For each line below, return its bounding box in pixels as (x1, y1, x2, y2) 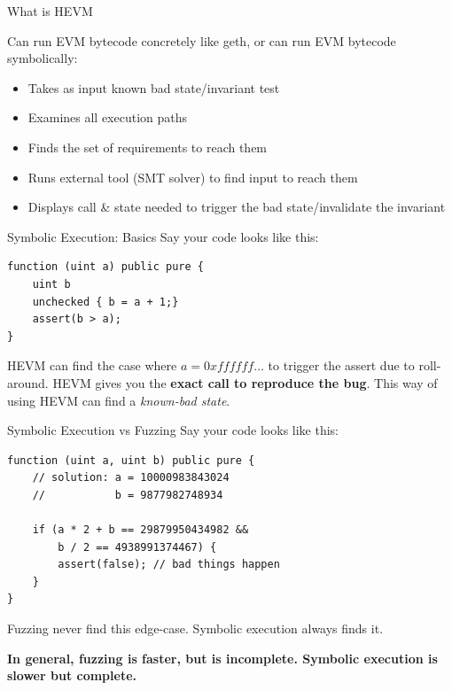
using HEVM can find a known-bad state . (7, 391, 230, 409)
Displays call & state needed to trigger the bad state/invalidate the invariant (27, 198, 446, 216)
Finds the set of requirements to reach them (27, 137, 268, 156)
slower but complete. (7, 666, 137, 685)
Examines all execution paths (27, 108, 188, 127)
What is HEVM (7, 2, 93, 19)
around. (7, 373, 49, 392)
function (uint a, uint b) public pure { (7, 454, 255, 467)
